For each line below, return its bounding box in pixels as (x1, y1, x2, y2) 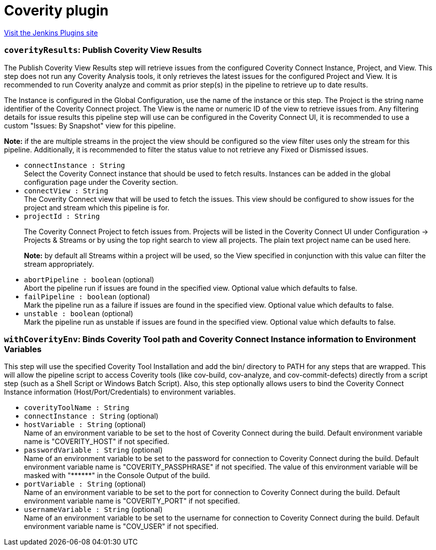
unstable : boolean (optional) (24, 309, 133, 318)
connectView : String (24, 186, 108, 195)
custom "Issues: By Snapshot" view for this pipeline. (4, 121, 176, 130)
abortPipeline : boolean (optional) (24, 275, 154, 284)
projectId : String (24, 212, 100, 220)
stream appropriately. (24, 259, 94, 268)
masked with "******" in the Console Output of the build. (24, 471, 210, 480)
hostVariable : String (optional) (24, 420, 146, 429)
